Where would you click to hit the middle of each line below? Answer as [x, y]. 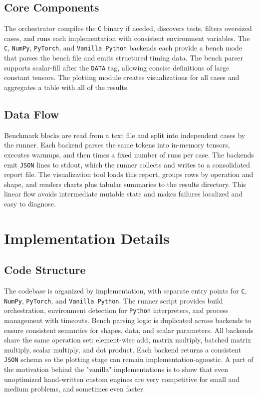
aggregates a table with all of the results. [67, 87]
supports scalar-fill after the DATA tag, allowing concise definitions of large [117, 67]
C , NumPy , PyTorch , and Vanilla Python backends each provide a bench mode [123, 48]
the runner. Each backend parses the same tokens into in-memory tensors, [117, 145]
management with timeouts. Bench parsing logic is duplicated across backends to [128, 320]
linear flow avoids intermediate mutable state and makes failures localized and [123, 194]
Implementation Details [87, 238]
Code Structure [45, 270]
